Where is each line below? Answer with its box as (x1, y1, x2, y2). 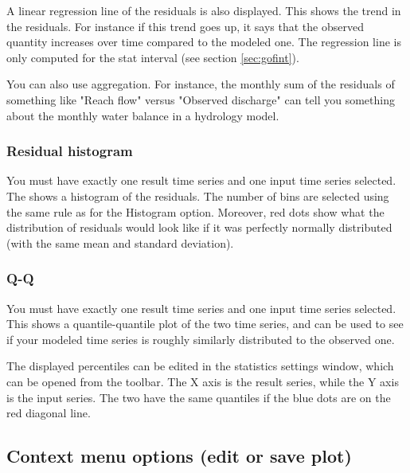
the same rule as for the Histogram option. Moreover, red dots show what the (6, 203, 385, 220)
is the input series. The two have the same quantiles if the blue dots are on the (6, 389, 391, 405)
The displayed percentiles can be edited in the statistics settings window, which (6, 358, 394, 374)
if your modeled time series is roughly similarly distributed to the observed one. (6, 330, 395, 347)
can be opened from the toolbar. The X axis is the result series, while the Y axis (6, 373, 399, 389)
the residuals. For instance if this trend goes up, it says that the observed (6, 18, 364, 34)
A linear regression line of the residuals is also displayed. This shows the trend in (6, 2, 401, 18)
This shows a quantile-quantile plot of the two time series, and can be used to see (6, 315, 404, 332)
